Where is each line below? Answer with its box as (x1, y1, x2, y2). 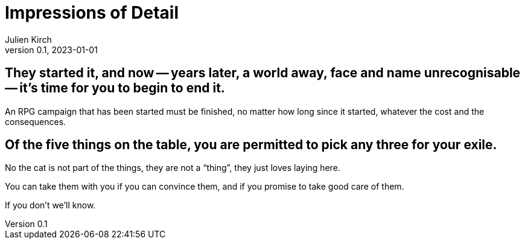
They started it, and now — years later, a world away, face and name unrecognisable (5, 65, 521, 81)
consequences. (5, 116, 66, 127)
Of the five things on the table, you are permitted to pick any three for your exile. (5, 137, 497, 153)
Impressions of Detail (5, 2, 179, 23)
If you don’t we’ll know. (5, 200, 96, 211)
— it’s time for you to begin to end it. (5, 80, 225, 96)
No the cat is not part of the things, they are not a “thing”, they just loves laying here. (5, 162, 340, 173)
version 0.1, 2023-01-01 (5, 44, 98, 55)
